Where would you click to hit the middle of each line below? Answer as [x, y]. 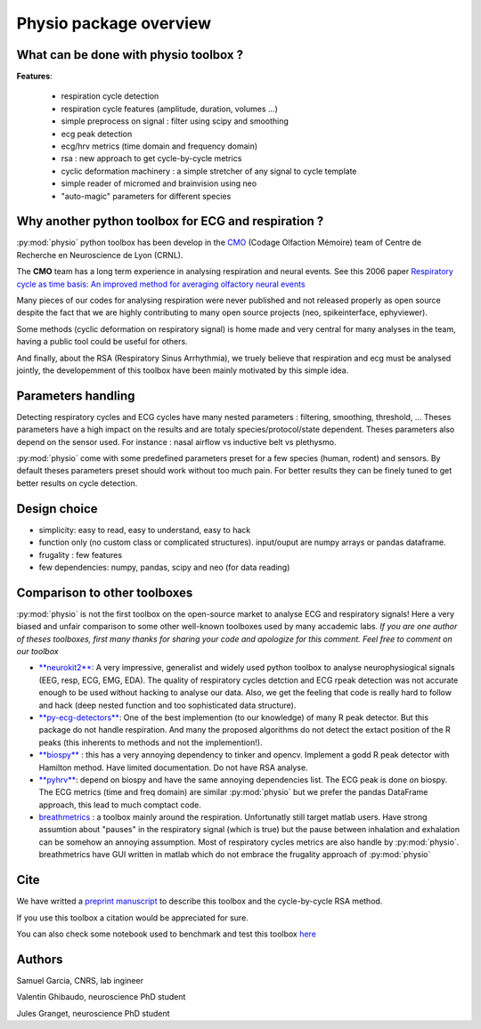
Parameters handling [76, 396]
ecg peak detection [97, 134]
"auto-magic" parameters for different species [146, 196]
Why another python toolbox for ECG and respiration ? [170, 221]
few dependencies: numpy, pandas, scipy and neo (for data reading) [164, 567]
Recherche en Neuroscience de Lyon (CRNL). [100, 255]
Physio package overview [114, 23]
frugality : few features [81, 555]
